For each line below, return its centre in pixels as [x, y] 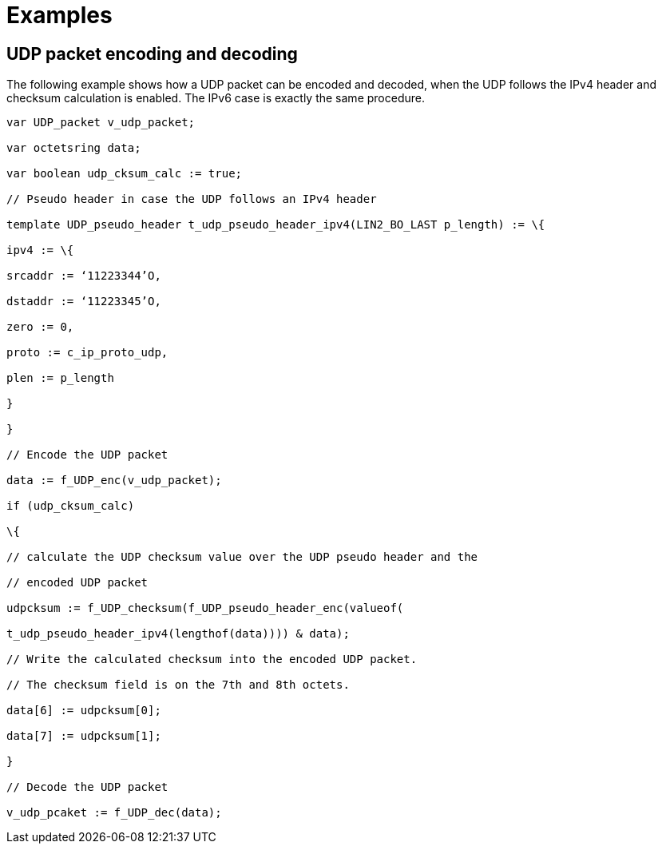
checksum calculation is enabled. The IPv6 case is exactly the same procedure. [216, 98]
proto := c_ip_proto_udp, [87, 353]
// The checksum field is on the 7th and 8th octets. [178, 685]
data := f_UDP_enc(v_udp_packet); [114, 481]
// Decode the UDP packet [87, 787]
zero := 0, [40, 327]
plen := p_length [60, 378]
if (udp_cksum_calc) [71, 506]
